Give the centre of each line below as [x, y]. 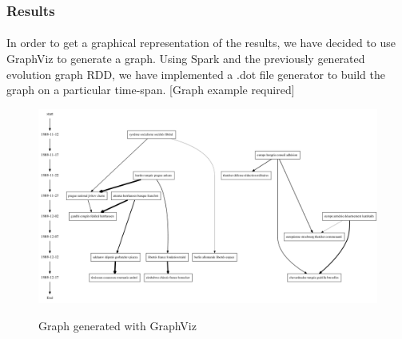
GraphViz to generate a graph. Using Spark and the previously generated [186, 59]
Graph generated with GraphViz [117, 325]
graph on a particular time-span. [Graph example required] [151, 90]
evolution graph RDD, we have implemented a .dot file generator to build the [196, 74]
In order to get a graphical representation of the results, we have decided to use [201, 43]
